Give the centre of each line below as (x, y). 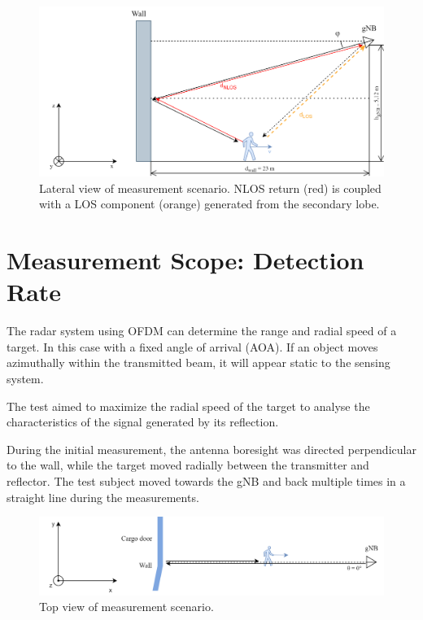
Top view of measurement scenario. (126, 607)
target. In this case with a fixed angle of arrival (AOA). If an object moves (192, 346)
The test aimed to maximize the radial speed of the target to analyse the (188, 406)
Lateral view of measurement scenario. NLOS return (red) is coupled (210, 188)
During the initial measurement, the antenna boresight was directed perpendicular (211, 449)
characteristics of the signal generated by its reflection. (143, 422)
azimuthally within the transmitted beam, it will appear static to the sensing (198, 362)
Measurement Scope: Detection (185, 260)
